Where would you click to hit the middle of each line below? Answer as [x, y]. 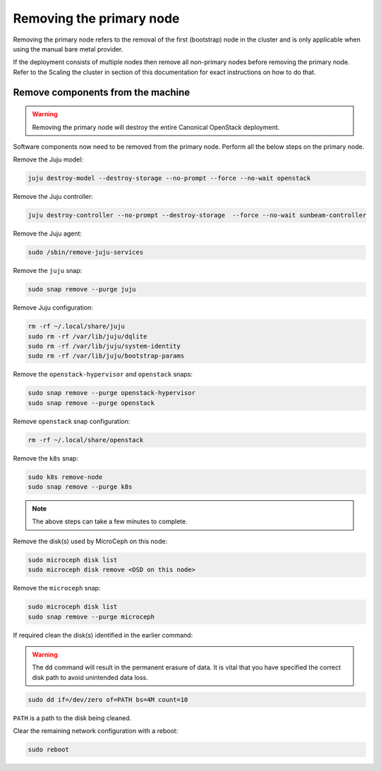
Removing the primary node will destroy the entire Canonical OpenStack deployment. [156, 127]
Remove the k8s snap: [46, 458]
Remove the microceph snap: [57, 588]
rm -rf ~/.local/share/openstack [86, 440]
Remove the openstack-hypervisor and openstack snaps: [103, 375]
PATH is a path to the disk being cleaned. [72, 718]
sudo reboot [49, 750]
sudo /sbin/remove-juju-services [86, 253]
